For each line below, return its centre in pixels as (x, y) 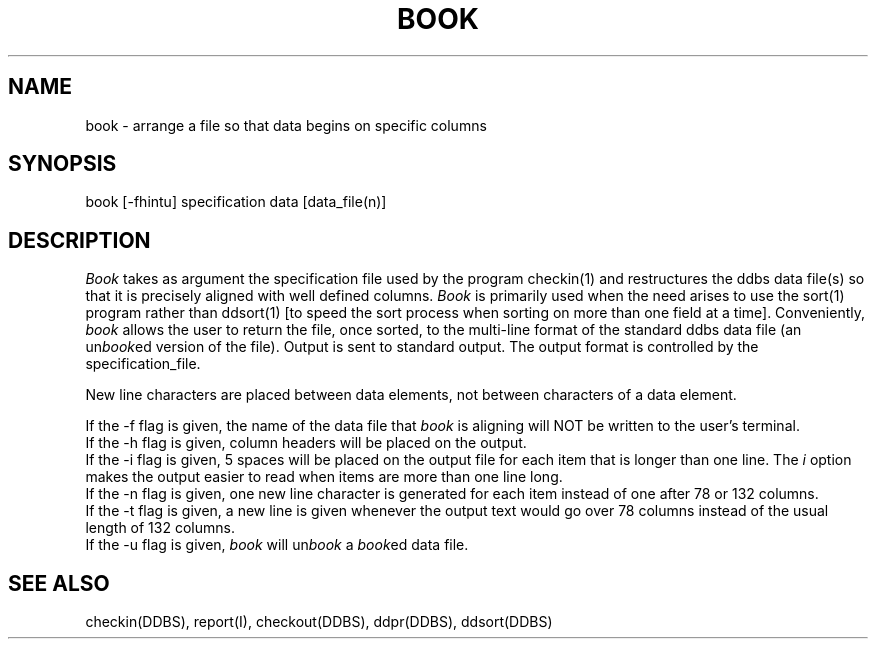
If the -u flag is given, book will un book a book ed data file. (277, 545)
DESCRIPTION (79, 240)
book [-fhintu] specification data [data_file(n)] (236, 202)
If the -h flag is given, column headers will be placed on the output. (306, 443)
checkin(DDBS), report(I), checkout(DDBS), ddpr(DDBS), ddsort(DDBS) (319, 622)
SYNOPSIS (62, 164)
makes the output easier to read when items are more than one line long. (324, 477)
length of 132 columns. (160, 528)
